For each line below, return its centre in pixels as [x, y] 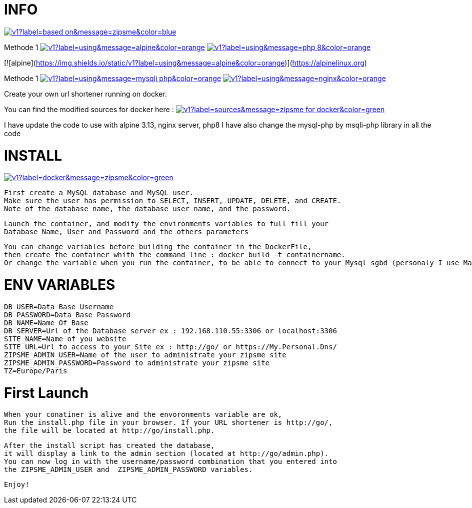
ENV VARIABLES [60, 285]
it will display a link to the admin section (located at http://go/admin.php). [166, 454]
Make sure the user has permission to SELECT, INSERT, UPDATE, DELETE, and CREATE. [173, 201]
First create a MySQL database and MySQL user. [99, 193]
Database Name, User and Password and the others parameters [126, 232]
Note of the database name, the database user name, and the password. [147, 209]
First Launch [46, 393]
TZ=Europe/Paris [36, 371]
